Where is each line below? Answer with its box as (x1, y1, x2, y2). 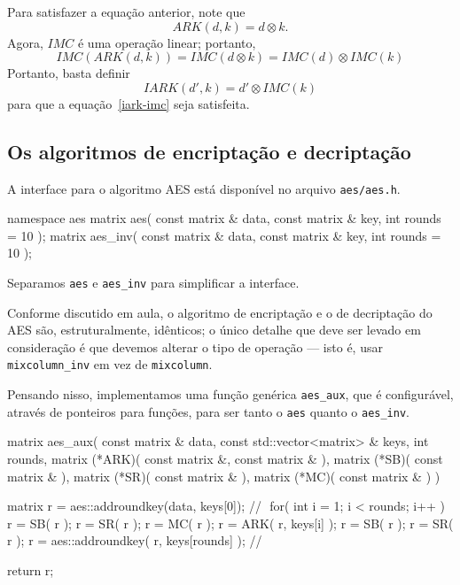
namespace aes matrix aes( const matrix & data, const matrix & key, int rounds (7, 209, 441, 227)
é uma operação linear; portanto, (77, 33, 256, 51)
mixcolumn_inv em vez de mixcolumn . (7, 355, 213, 373)
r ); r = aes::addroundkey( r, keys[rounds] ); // (7, 531, 262, 550)
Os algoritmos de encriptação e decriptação (7, 137, 411, 165)
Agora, (7, 33, 43, 51)
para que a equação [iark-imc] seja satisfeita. (7, 94, 250, 112)
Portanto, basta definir (7, 64, 130, 82)
